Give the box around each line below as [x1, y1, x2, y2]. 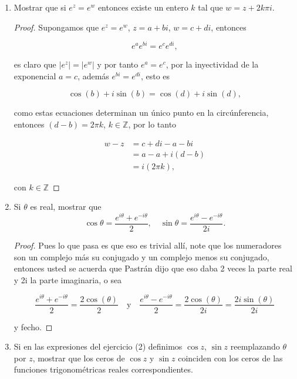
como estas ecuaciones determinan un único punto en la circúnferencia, [14, 106, 269, 119]
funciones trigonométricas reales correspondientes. [14, 363, 193, 375]
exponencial [14, 69, 56, 82]
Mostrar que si [14, 1, 66, 13]
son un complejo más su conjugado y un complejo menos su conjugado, [14, 250, 269, 263]
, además [77, 69, 109, 82]
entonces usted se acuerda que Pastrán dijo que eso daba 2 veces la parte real [14, 262, 292, 274]
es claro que [14, 58, 56, 71]
